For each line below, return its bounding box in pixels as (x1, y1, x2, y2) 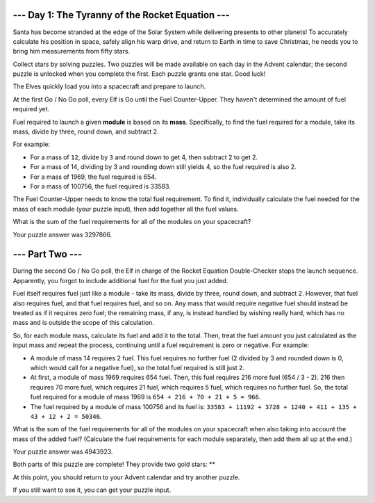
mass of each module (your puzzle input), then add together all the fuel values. (12, 205, 239, 213)
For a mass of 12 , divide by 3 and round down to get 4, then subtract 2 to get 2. (30, 153, 258, 161)
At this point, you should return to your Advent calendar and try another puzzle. (12, 473, 240, 481)
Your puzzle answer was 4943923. (12, 447, 113, 456)
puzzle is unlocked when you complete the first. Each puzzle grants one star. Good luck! (12, 70, 266, 78)
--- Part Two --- (12, 248, 83, 260)
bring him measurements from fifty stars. (12, 47, 131, 56)
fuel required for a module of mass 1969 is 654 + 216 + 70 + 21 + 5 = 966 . (30, 393, 261, 401)
